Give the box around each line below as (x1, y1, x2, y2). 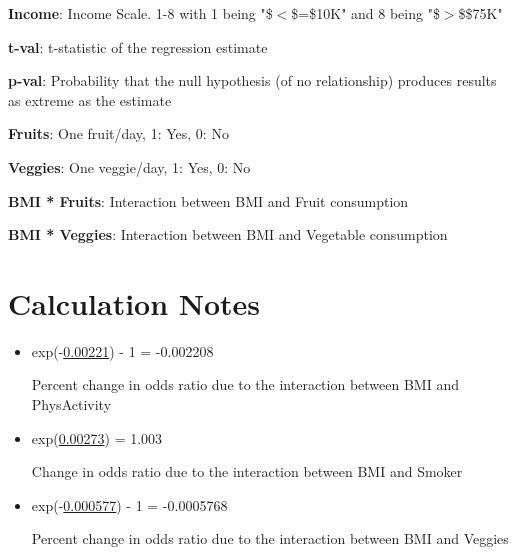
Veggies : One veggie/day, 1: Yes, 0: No (8, 156, 251, 177)
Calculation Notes (8, 282, 261, 323)
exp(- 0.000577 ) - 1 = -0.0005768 (31, 494, 228, 515)
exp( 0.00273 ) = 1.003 (31, 427, 163, 448)
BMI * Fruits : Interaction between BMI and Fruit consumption (8, 190, 409, 211)
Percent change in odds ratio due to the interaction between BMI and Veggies (31, 528, 509, 549)
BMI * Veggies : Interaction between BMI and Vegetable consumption (8, 224, 448, 245)
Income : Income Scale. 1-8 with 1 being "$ (8, 3, 273, 23)
